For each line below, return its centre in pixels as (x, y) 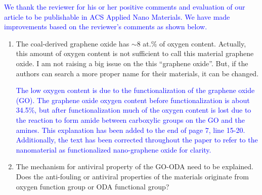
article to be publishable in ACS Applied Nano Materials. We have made (117, 16)
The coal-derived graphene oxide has (73, 43)
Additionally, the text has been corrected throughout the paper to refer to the (137, 140)
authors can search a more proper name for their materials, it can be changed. (137, 73)
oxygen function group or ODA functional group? (93, 186)
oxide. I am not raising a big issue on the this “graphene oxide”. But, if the (132, 63)
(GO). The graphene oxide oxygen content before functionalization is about (133, 100)
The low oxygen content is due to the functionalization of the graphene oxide (135, 90)
